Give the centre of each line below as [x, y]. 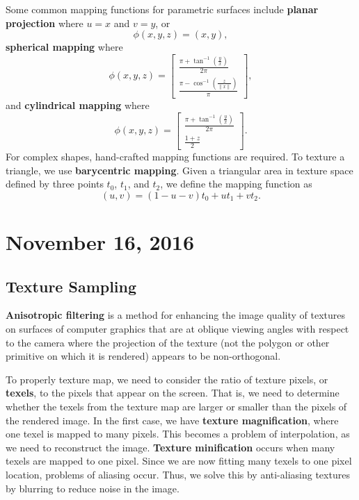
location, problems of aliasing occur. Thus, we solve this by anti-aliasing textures [178, 474]
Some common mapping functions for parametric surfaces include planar [162, 9]
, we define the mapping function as [236, 184]
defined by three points [55, 184]
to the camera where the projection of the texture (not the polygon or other [168, 342]
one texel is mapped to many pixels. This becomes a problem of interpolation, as [178, 434]
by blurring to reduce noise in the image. [93, 488]
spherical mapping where [64, 47]
